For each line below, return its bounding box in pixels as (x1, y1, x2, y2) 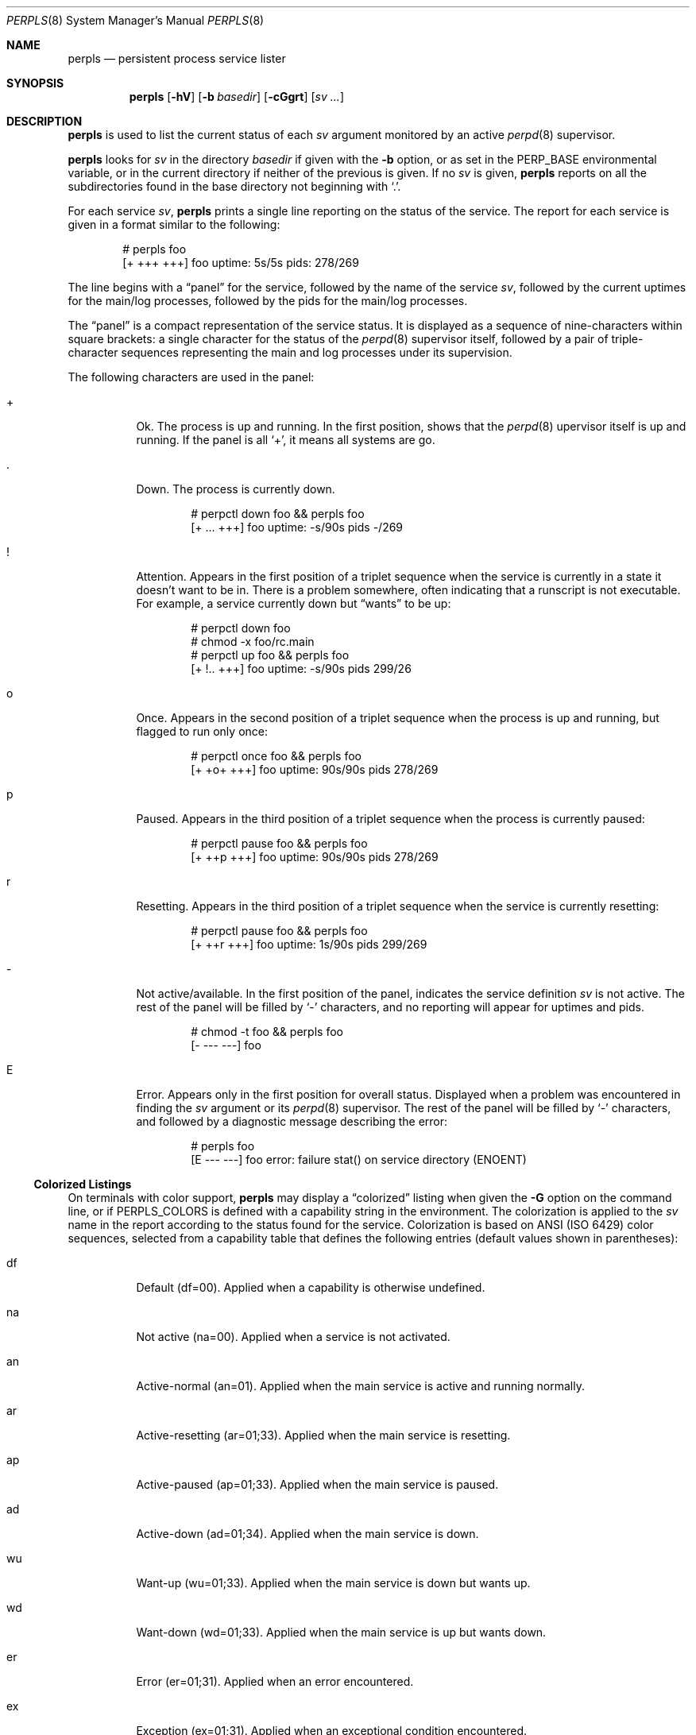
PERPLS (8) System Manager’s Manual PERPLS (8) (6, 14, 265, 27)
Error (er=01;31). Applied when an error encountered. (136, 1675, 414, 1688)
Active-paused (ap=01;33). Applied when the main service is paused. (136, 1478, 499, 1491)
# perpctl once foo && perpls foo (191, 749, 362, 763)
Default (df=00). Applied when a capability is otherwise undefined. (136, 1281, 485, 1294)
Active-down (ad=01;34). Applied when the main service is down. (136, 1527, 479, 1540)
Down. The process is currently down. (136, 482, 335, 496)
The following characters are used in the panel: (68, 370, 315, 384)
